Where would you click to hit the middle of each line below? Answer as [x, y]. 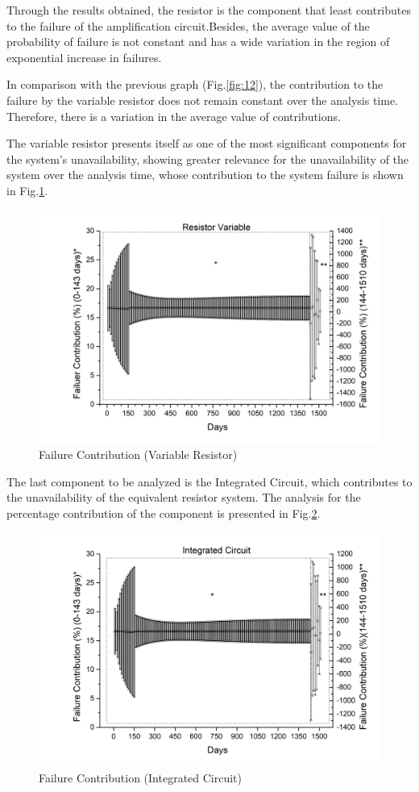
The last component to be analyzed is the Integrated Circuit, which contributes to [209, 481]
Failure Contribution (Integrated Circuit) [141, 778]
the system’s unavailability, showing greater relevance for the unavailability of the [208, 158]
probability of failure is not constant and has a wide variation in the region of [198, 42]
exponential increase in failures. [84, 57]
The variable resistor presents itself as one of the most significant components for [207, 143]
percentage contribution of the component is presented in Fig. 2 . [164, 513]
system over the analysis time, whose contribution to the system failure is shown [205, 175]
